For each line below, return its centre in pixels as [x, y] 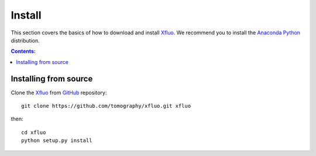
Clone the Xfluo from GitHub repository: [59, 93]
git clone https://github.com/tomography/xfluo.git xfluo [106, 106]
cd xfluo [34, 132]
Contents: [23, 51]
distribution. [25, 40]
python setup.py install [57, 141]
